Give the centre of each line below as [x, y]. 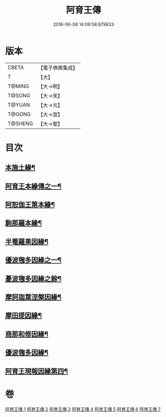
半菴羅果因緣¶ [27, 241]
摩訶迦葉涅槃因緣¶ [33, 297]
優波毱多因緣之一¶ [33, 260]
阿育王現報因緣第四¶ [37, 371]
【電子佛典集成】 [58, 68]
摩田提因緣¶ [24, 316]
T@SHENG [20, 124]
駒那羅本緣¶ [24, 223]
